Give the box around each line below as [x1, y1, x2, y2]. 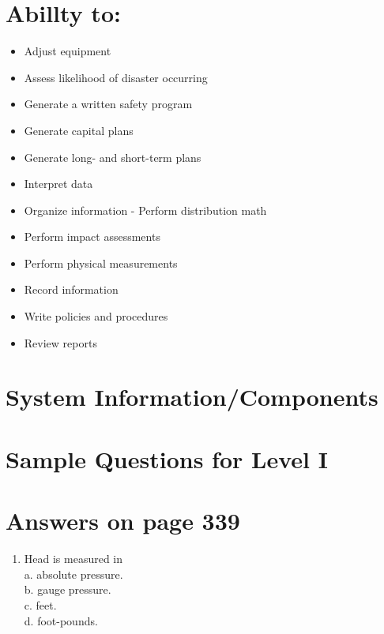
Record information [24, 281, 119, 298]
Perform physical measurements [24, 254, 178, 271]
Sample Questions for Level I [6, 442, 328, 475]
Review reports [24, 334, 97, 351]
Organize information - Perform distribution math [24, 201, 267, 218]
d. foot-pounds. [24, 612, 98, 628]
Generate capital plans [24, 122, 134, 138]
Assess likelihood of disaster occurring [24, 69, 208, 85]
